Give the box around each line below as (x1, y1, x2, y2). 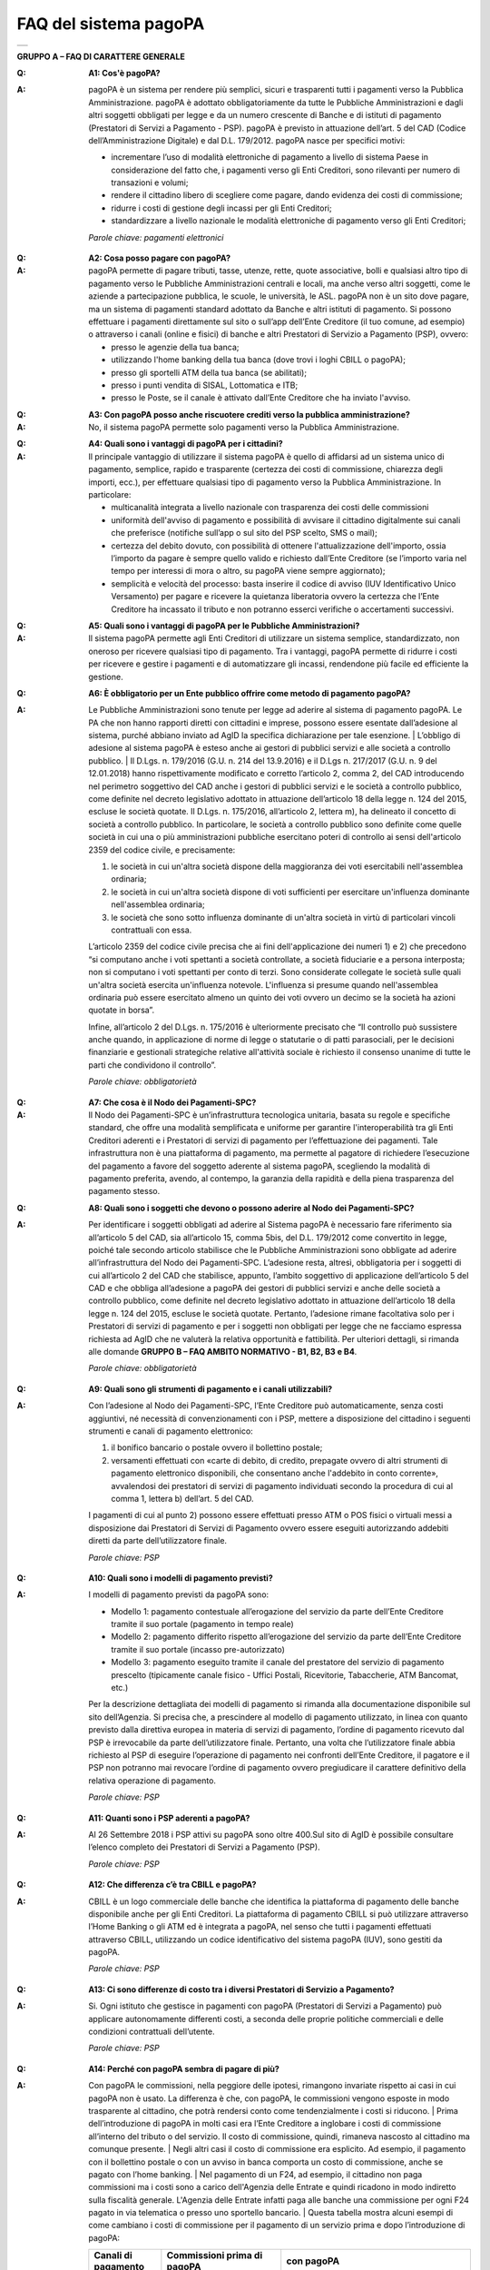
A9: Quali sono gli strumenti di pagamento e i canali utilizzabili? (88, 1383, 333, 1394)
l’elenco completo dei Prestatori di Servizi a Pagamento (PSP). (88, 1841, 321, 1852)
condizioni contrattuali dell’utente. (88, 2026, 215, 2038)
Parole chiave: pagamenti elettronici (88, 232, 224, 242)
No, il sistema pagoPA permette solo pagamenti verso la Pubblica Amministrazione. (88, 422, 399, 433)
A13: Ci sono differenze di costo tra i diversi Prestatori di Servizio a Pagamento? (88, 1984, 395, 1995)
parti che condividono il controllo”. (88, 1059, 217, 1071)
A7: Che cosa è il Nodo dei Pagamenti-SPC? (88, 1097, 257, 1108)
